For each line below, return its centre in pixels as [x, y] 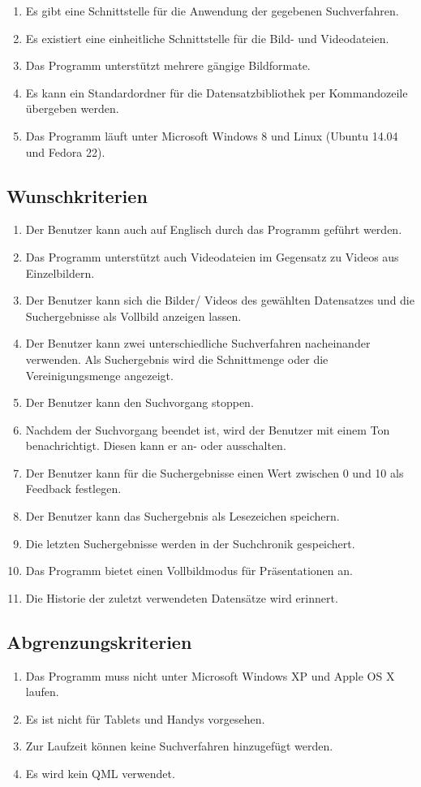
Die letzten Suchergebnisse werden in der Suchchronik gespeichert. [190, 543]
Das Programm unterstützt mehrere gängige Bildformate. [168, 65]
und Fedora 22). [65, 151]
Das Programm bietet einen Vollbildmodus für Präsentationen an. [189, 571]
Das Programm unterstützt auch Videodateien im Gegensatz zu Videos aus [212, 256]
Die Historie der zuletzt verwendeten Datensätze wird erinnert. [182, 597]
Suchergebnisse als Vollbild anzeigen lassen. [133, 316]
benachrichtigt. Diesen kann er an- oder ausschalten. [156, 445]
